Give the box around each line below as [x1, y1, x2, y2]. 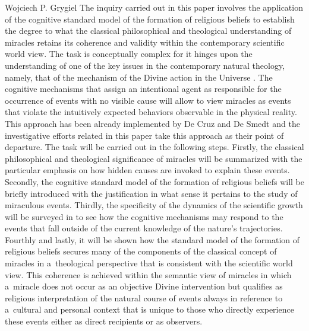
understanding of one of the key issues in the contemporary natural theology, [5, 59, 285, 71]
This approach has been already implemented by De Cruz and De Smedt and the [5, 117, 300, 129]
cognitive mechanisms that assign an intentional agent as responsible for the [5, 82, 282, 95]
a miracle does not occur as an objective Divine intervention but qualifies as [5, 280, 283, 292]
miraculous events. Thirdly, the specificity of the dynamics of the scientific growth [5, 199, 303, 211]
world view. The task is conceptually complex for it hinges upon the [5, 47, 253, 60]
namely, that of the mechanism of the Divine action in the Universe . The [5, 71, 273, 83]
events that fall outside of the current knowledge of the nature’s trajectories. [5, 222, 283, 234]
